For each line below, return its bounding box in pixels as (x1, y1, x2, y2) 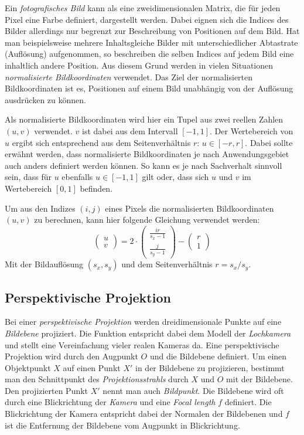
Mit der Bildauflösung (5, 258, 84, 270)
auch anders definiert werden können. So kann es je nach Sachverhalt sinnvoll (5, 159, 282, 171)
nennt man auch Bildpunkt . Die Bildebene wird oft (103, 384, 284, 396)
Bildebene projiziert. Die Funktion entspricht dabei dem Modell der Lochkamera (5, 327, 291, 339)
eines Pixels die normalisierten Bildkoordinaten (105, 202, 274, 214)
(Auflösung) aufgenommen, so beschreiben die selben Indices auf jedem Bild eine (5, 47, 294, 60)
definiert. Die (224, 396, 272, 408)
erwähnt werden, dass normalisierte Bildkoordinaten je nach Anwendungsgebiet (5, 148, 289, 160)
